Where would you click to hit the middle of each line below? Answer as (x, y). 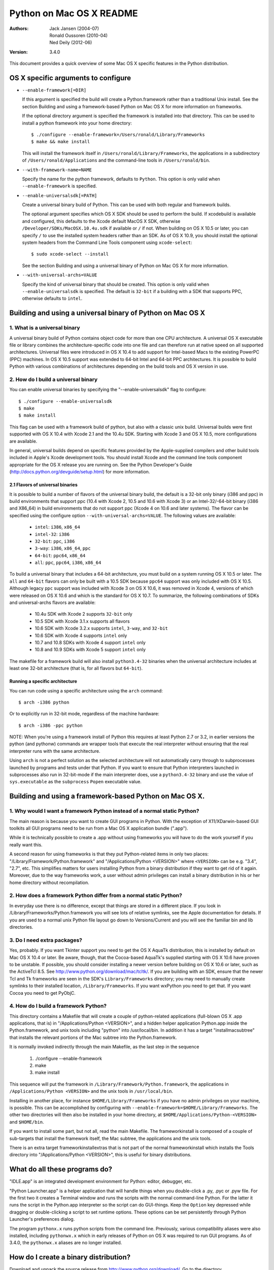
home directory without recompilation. (49, 882)
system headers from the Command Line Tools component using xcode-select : (107, 243)
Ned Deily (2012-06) (71, 43)
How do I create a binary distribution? (70, 1257)
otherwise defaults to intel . (52, 298)
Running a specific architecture (43, 681)
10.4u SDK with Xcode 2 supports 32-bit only (84, 614)
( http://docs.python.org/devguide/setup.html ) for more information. (80, 472)
